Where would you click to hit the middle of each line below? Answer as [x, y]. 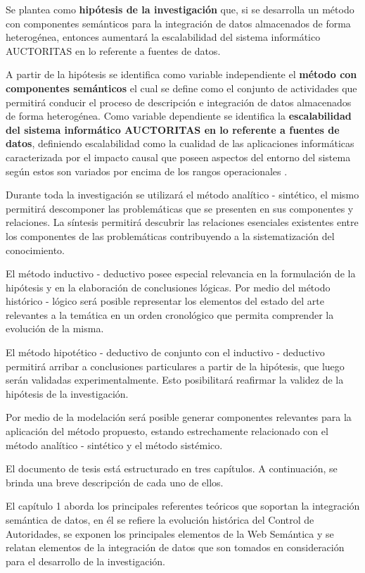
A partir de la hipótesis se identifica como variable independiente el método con [181, 74]
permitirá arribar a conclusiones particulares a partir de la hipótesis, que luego [175, 366]
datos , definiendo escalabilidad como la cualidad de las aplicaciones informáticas [180, 143]
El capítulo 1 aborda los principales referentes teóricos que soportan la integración [183, 506]
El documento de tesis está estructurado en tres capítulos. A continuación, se [172, 468]
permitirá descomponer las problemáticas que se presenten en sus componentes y [180, 208]
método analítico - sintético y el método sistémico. [114, 445]
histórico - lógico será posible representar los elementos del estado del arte [165, 301]
